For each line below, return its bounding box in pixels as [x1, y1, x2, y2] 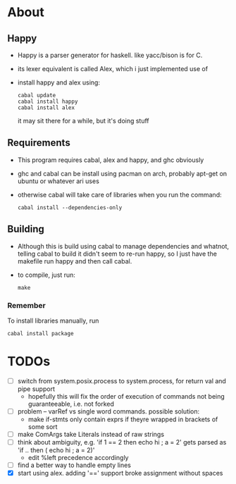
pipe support [17, 385, 55, 393]
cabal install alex [17, 104, 75, 111]
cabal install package [7, 330, 74, 337]
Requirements [7, 137, 70, 149]
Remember [7, 300, 46, 310]
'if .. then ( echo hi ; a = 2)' [17, 446, 95, 454]
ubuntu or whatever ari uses [17, 177, 100, 185]
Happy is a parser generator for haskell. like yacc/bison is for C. [17, 51, 203, 59]
